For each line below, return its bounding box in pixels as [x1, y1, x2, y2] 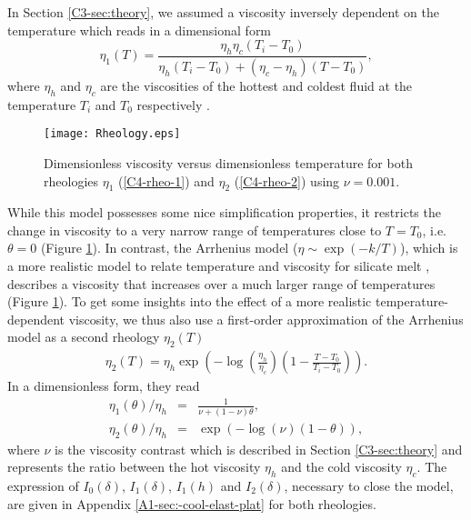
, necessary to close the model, [284, 475, 454, 495]
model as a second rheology [7, 327, 160, 346]
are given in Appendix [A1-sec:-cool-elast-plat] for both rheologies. [7, 494, 376, 513]
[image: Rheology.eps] [44, 127, 181, 141]
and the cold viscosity [281, 457, 402, 476]
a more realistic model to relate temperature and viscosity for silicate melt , [7, 256, 430, 275]
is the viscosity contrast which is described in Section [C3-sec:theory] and [55, 439, 463, 458]
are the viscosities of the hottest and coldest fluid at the [100, 75, 413, 95]
